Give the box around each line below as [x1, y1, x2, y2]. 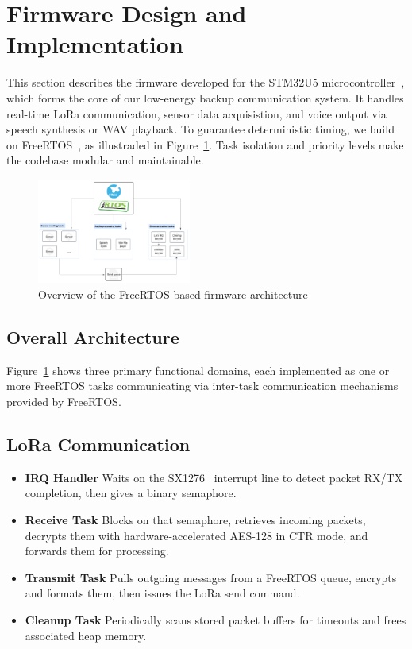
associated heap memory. [25, 627, 147, 643]
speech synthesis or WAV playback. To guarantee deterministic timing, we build [6, 121, 395, 137]
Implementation [6, 28, 183, 60]
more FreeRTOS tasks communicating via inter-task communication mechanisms [6, 377, 399, 394]
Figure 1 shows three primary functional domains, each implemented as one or [6, 361, 390, 378]
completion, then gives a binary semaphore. [25, 485, 237, 501]
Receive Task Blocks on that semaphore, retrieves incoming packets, [25, 512, 366, 528]
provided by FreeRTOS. [6, 393, 121, 410]
